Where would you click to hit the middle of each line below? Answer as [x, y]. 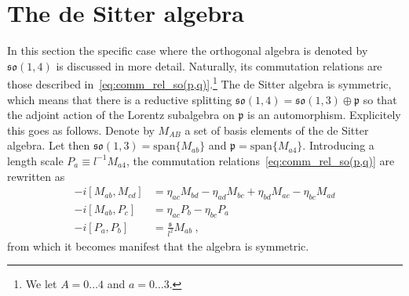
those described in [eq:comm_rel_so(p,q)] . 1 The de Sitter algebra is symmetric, [199, 83]
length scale [35, 160]
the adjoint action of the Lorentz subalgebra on [121, 115]
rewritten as [36, 176]
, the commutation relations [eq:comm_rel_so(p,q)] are [260, 160]
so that [380, 99]
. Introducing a [338, 145]
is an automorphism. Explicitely [324, 115]
